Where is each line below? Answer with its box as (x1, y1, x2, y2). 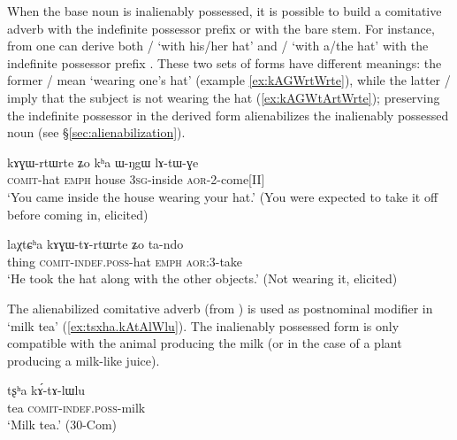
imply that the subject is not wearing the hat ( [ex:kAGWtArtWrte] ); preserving (7, 88, 440, 106)
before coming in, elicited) (7, 205, 149, 223)
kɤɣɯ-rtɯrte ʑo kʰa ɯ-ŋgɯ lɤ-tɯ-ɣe (7, 152, 199, 171)
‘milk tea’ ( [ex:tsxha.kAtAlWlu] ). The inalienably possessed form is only (7, 316, 400, 335)
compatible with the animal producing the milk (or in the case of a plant (7, 334, 402, 352)
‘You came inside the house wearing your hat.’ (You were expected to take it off (7, 187, 438, 205)
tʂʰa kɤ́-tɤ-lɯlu (7, 381, 86, 399)
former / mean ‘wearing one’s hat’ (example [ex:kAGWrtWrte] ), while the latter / (7, 71, 451, 89)
